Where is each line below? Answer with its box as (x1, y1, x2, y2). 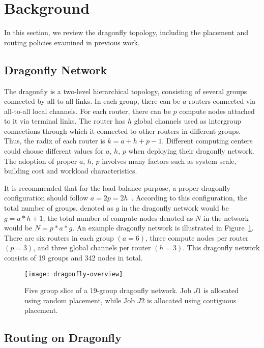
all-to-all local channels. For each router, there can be (4, 105, 171, 116)
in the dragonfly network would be (121, 202, 229, 213)
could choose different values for (4, 146, 104, 156)
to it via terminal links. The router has (4, 115, 126, 126)
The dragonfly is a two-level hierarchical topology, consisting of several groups (4, 85, 247, 96)
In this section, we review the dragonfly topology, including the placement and (4, 27, 249, 38)
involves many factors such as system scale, (102, 155, 237, 166)
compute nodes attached (179, 105, 255, 116)
